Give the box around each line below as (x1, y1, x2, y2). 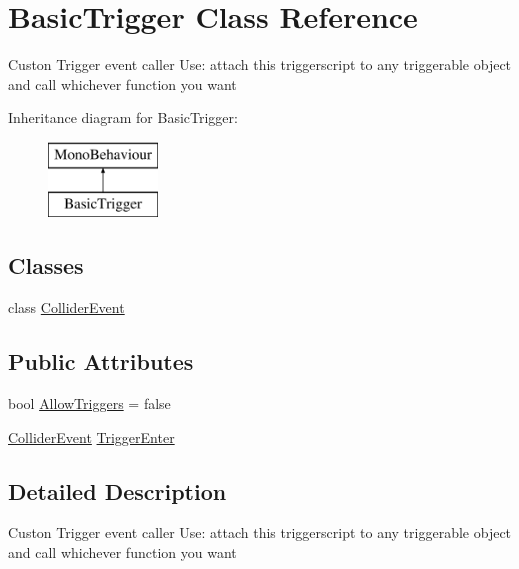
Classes (8, 250, 84, 281)
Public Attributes (8, 346, 194, 377)
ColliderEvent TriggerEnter (8, 426, 175, 447)
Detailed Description (8, 475, 227, 506)
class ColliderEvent (8, 297, 125, 318)
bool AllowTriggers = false (8, 393, 171, 414)
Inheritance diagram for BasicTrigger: (8, 107, 238, 128)
